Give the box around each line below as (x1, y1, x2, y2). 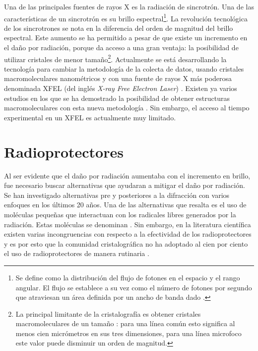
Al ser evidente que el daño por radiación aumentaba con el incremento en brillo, (4, 170, 251, 180)
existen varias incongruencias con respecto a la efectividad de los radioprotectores (4, 229, 252, 239)
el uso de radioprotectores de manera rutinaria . (4, 248, 149, 259)
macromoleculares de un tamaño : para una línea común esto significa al (15, 318, 235, 329)
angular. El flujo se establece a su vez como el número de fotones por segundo (15, 282, 252, 292)
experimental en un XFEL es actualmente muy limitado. (4, 112, 176, 122)
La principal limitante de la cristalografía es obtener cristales (15, 308, 201, 319)
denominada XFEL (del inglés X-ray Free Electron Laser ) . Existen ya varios (4, 83, 237, 93)
